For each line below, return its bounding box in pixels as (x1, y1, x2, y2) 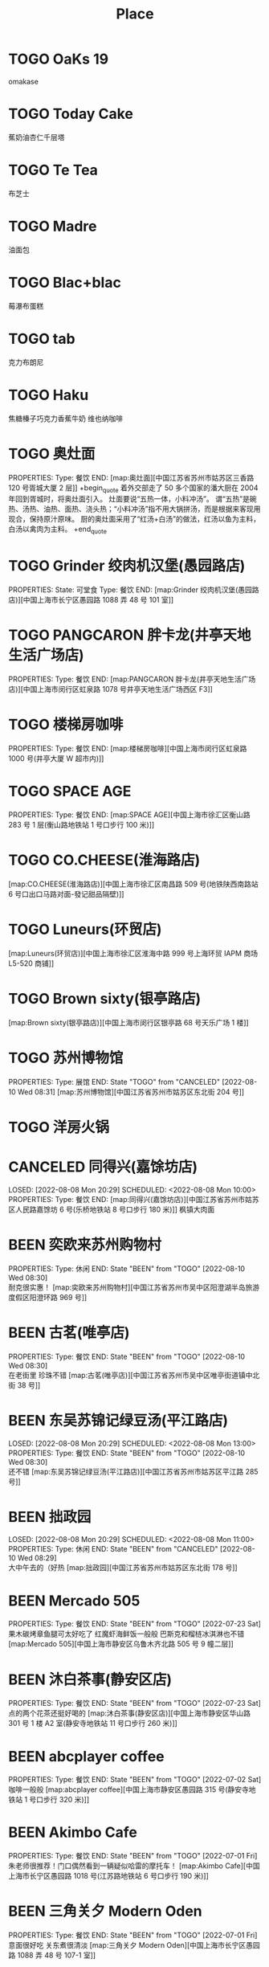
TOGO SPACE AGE (8, 783, 132, 800)
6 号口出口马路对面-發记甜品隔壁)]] (8, 889, 124, 898)
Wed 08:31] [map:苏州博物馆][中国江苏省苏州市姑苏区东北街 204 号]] (17, 1086, 245, 1097)
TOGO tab (8, 329, 75, 348)
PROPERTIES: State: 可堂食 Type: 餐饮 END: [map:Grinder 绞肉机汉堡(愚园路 (8, 585, 259, 595)
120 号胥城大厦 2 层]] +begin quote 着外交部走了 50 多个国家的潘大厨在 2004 (8, 483, 259, 494)
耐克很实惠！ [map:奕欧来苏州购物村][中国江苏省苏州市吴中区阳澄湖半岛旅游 (8, 1282, 259, 1292)
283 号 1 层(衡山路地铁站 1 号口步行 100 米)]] (8, 820, 155, 829)
